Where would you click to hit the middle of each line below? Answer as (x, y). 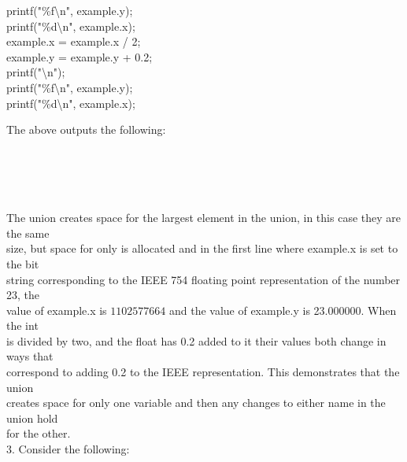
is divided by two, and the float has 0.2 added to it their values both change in (196, 340)
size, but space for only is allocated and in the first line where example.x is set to (202, 248)
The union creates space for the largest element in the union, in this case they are (203, 218)
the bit (23, 263)
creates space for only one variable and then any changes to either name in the (196, 403)
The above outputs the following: (86, 129)
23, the (23, 295)
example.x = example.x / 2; (74, 41)
